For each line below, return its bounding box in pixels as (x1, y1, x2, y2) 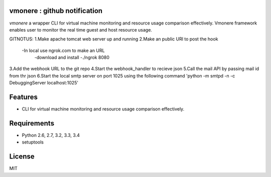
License (9, 152, 35, 161)
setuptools (22, 139, 44, 145)
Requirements (9, 119, 55, 127)
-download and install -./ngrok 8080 (34, 54, 110, 60)
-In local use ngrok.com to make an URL (22, 47, 105, 53)
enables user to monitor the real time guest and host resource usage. (9, 26, 153, 32)
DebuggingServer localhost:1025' (9, 80, 79, 86)
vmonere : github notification (9, 6, 103, 15)
